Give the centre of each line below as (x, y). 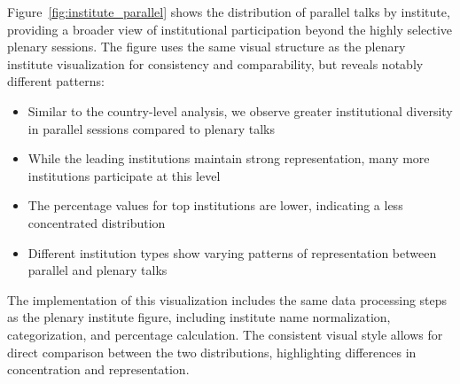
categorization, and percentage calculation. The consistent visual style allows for (225, 334)
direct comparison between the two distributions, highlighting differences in (212, 352)
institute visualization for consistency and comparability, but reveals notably (215, 63)
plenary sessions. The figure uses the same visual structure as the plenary (207, 47)
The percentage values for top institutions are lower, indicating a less (215, 205)
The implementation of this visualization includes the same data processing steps (227, 299)
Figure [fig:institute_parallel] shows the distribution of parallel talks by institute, (229, 12)
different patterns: (56, 81)
